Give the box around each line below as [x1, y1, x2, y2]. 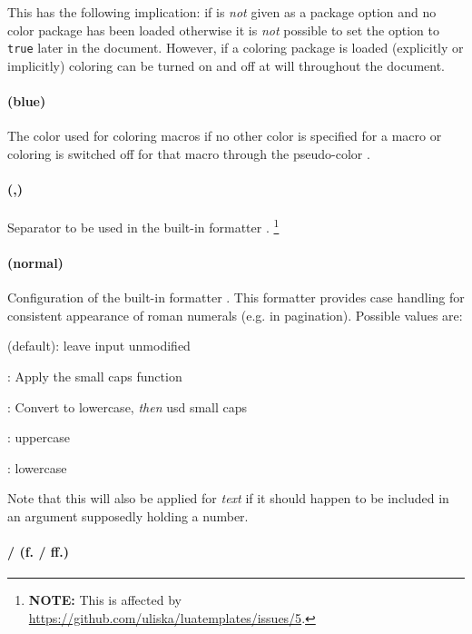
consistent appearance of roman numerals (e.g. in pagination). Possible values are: [7, 305, 463, 324]
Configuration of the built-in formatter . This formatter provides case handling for [7, 288, 465, 307]
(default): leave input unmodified [7, 336, 191, 355]
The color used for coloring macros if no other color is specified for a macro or [7, 126, 442, 145]
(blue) [7, 92, 46, 111]
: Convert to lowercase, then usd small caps [7, 397, 248, 416]
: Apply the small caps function [7, 367, 182, 386]
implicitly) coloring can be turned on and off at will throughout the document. [7, 55, 446, 74]
